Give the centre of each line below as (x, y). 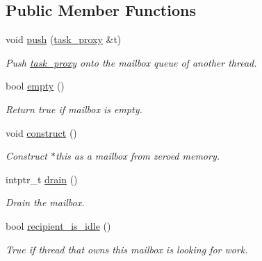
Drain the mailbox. (45, 202)
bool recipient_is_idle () (58, 225)
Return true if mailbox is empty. (74, 109)
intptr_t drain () (42, 179)
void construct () (41, 132)
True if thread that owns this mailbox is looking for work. (127, 249)
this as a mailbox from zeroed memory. (138, 156)
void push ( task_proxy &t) (64, 39)
